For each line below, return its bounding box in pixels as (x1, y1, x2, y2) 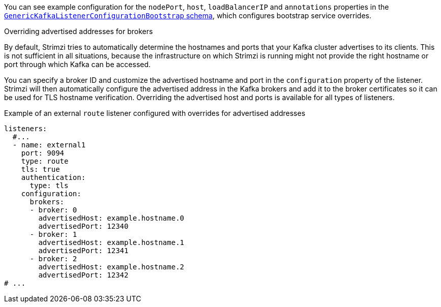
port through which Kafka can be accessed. (4, 60, 151, 69)
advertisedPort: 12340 (38, 222, 129, 230)
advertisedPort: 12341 (38, 247, 129, 255)
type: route (21, 157, 69, 165)
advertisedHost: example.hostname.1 (38, 238, 185, 247)
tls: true (21, 165, 60, 173)
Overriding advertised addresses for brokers (4, 27, 153, 36)
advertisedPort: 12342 (38, 271, 129, 279)
